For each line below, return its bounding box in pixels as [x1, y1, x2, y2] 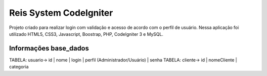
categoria [9, 64, 29, 70]
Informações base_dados [9, 44, 89, 52]
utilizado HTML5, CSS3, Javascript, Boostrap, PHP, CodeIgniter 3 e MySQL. [9, 31, 163, 37]
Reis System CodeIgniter [9, 7, 113, 18]
